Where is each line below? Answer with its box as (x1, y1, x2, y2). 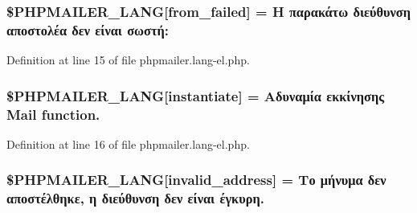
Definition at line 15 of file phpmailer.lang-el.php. (6, 51, 250, 68)
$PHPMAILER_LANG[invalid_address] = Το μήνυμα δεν (6, 170, 386, 190)
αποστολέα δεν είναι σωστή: (6, 19, 170, 39)
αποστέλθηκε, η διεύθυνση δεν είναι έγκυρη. (6, 188, 264, 208)
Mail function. (6, 104, 100, 124)
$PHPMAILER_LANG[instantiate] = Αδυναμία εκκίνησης (6, 85, 385, 105)
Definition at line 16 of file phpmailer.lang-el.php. (6, 135, 250, 152)
